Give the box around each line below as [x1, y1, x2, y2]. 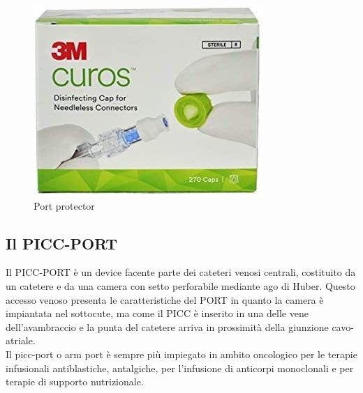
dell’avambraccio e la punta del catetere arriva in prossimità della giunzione [6, 319, 329, 334]
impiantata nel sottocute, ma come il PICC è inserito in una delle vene [6, 306, 309, 321]
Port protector [34, 198, 95, 213]
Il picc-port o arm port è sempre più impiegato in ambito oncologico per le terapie [6, 346, 357, 361]
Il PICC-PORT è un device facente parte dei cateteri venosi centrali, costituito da [6, 265, 356, 279]
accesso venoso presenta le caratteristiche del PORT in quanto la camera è [6, 292, 324, 307]
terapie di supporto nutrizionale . [6, 374, 144, 389]
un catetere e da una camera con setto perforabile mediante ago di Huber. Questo [6, 278, 355, 293]
